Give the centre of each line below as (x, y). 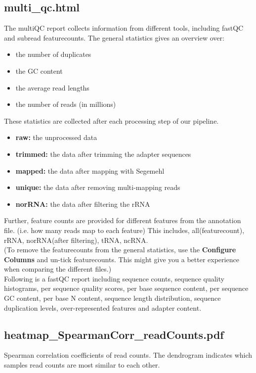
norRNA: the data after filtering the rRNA (83, 204)
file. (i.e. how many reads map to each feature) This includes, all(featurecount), (124, 230)
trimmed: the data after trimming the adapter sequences (103, 154)
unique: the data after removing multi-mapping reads (98, 187)
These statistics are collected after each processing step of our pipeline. (111, 120)
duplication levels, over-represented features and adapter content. (103, 307)
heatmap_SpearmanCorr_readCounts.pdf (114, 334)
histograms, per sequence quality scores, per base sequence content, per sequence (126, 288)
